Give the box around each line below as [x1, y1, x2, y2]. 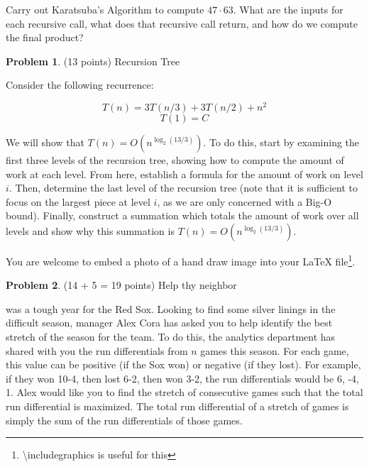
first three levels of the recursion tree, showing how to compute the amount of [6, 153, 344, 167]
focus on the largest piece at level [6, 194, 150, 209]
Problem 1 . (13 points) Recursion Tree [6, 53, 180, 68]
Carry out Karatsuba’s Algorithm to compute [6, 2, 204, 16]
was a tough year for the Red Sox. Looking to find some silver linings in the [6, 301, 336, 316]
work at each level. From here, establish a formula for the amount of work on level [6, 166, 363, 181]
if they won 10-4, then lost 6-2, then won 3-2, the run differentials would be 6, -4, [6, 370, 359, 385]
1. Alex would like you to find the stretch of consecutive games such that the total [6, 385, 363, 400]
